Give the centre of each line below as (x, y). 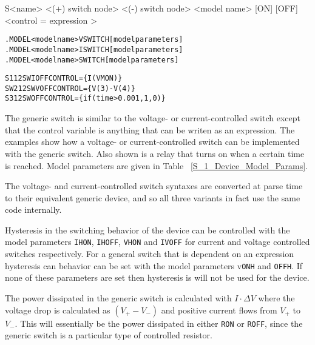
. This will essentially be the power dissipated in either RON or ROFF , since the (159, 323)
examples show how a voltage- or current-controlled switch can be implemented (152, 142)
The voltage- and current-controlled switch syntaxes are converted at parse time (154, 186)
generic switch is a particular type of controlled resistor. (109, 335)
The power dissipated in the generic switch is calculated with (118, 297)
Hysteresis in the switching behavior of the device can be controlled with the (147, 229)
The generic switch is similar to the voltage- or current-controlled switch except (153, 118)
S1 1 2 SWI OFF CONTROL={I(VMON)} (64, 79)
